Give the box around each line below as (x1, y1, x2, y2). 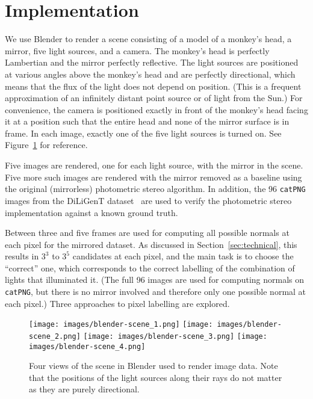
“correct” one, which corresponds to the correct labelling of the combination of (5, 261, 295, 274)
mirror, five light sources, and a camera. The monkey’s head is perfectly (5, 44, 270, 57)
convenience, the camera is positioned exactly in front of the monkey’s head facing (5, 103, 308, 116)
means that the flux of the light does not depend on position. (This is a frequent (5, 79, 302, 92)
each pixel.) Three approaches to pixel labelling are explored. (5, 297, 230, 309)
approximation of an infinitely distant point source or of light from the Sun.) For (5, 91, 303, 104)
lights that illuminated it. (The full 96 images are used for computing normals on (5, 273, 305, 286)
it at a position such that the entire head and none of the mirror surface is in (5, 115, 290, 128)
